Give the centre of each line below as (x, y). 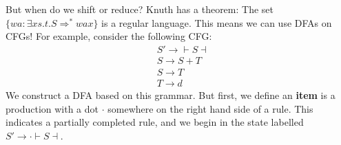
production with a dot (52, 108)
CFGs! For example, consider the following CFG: (109, 36)
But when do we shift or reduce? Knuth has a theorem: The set (140, 9)
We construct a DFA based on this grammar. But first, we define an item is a (170, 94)
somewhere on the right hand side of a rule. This (210, 108)
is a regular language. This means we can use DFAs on (217, 22)
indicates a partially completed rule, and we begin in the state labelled (155, 122)
